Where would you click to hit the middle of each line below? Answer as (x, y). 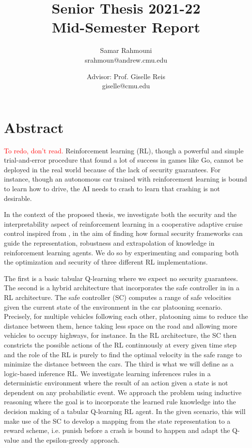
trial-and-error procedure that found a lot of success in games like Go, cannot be (124, 160)
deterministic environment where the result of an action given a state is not (116, 383)
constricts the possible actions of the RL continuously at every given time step (120, 344)
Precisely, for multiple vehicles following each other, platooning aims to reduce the (126, 316)
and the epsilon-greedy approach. (71, 440)
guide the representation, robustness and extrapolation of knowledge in (109, 242)
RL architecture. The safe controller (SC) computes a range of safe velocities (118, 297)
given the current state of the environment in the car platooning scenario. (113, 307)
